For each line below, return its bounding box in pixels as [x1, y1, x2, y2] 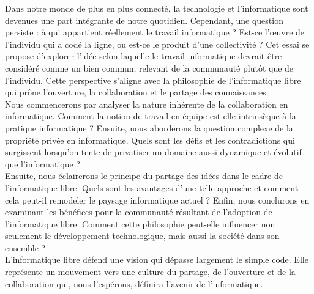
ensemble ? [5, 241, 46, 254]
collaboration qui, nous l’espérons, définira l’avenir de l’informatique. [5, 277, 263, 290]
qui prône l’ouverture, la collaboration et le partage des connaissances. [5, 86, 269, 98]
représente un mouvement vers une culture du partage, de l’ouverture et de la [5, 265, 296, 278]
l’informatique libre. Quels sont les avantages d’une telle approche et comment [5, 181, 299, 194]
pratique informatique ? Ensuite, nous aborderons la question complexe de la [5, 121, 293, 134]
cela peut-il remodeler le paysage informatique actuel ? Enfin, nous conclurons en [5, 193, 310, 206]
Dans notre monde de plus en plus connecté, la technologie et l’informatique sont [5, 2, 308, 14]
